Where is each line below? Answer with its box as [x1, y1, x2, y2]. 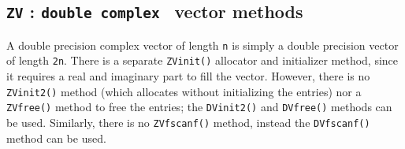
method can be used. [6, 129, 106, 146]
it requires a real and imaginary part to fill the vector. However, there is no [6, 68, 370, 84]
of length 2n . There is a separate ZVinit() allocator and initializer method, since [6, 52, 399, 69]
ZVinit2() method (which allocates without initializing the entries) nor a [6, 83, 362, 99]
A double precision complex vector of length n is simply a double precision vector [6, 36, 399, 53]
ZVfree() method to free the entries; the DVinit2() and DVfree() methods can [6, 99, 392, 115]
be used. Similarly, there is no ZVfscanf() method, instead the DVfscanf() [6, 114, 370, 130]
